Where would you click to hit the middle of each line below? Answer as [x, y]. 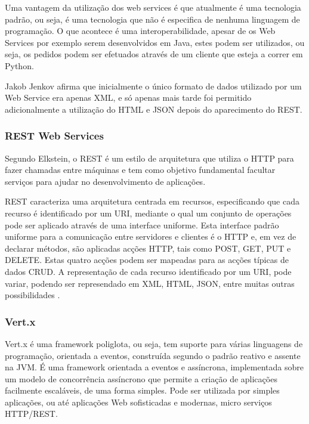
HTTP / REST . [31, 414]
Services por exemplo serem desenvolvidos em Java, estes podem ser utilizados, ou [155, 42]
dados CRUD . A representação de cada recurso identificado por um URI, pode [148, 271]
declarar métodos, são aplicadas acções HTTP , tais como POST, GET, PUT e [148, 248]
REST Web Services [54, 136]
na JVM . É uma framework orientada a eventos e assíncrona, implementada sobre [154, 367]
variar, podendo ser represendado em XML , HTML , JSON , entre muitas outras [150, 283]
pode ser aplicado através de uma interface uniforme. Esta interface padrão [142, 225]
